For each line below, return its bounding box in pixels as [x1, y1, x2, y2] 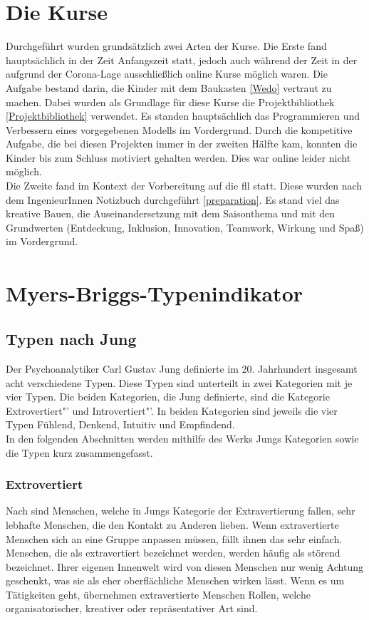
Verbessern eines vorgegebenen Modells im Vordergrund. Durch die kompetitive [6, 122, 353, 137]
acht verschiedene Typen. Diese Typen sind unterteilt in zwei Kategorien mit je [6, 375, 353, 390]
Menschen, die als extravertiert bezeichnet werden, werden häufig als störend [6, 545, 341, 560]
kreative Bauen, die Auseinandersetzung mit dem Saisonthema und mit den [6, 206, 336, 221]
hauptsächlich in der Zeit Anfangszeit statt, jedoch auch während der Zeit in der [6, 52, 358, 67]
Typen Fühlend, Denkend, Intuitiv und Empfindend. [6, 417, 235, 432]
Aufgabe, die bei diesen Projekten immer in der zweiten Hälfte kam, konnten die [6, 136, 358, 151]
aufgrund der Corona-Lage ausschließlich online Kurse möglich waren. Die [6, 66, 328, 81]
